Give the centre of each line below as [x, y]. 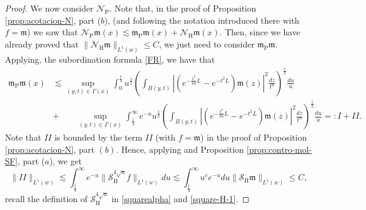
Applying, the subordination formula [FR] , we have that [110, 59]
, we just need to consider [207, 44]
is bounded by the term [98, 137]
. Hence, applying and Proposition [180, 149]
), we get [65, 161]
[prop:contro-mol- [279, 149]
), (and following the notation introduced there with [202, 20]
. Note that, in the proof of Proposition [183, 8]
